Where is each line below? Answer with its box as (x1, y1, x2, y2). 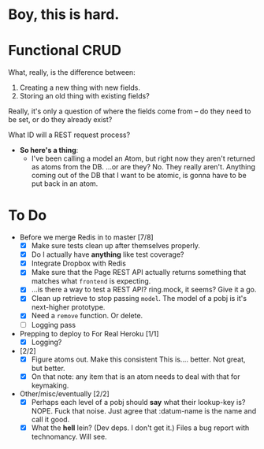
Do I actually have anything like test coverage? (31, 250, 184, 259)
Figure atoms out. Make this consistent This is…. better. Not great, (31, 354, 246, 364)
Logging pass (31, 320, 76, 329)
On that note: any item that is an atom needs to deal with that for (31, 372, 240, 381)
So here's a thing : (19, 146, 79, 155)
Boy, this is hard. (8, 6, 120, 24)
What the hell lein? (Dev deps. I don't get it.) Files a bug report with (31, 423, 250, 432)
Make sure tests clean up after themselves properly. (31, 241, 201, 250)
